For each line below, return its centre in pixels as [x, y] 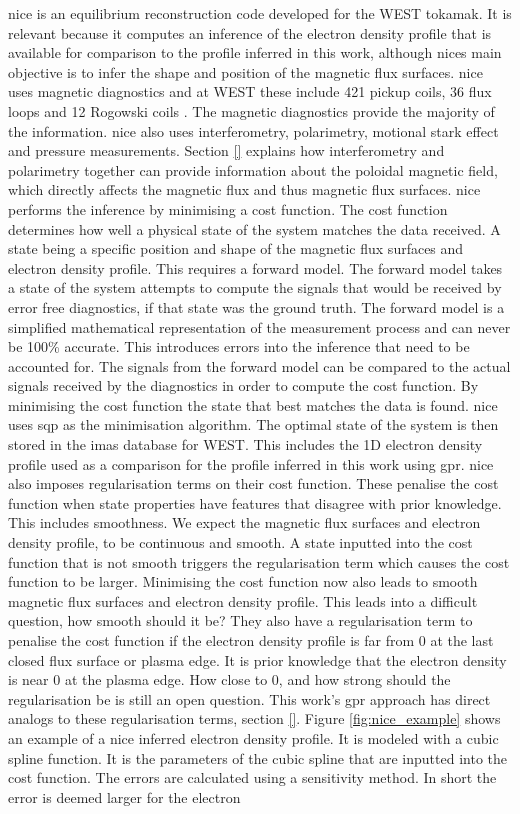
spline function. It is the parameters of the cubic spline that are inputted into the [258, 757]
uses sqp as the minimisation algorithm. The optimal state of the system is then [253, 424]
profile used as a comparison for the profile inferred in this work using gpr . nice [251, 463]
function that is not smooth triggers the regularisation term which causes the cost [259, 561]
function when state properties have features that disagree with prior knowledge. [255, 502]
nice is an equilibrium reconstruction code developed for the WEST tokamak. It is [260, 13]
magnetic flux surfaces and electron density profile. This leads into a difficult [243, 600]
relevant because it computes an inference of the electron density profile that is [250, 32]
